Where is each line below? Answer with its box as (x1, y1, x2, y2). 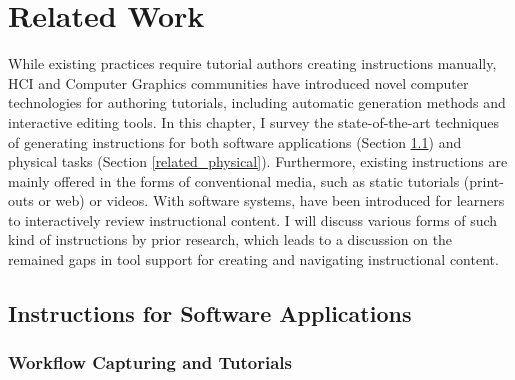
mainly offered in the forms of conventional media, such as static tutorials (8, 170, 460, 191)
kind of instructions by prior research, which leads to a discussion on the (8, 229, 453, 250)
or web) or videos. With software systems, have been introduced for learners (38, 190, 505, 211)
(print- (463, 170, 504, 191)
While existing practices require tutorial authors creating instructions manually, (8, 53, 497, 74)
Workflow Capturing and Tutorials (8, 350, 292, 375)
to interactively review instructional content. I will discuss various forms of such (8, 209, 498, 230)
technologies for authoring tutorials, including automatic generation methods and (8, 92, 506, 113)
